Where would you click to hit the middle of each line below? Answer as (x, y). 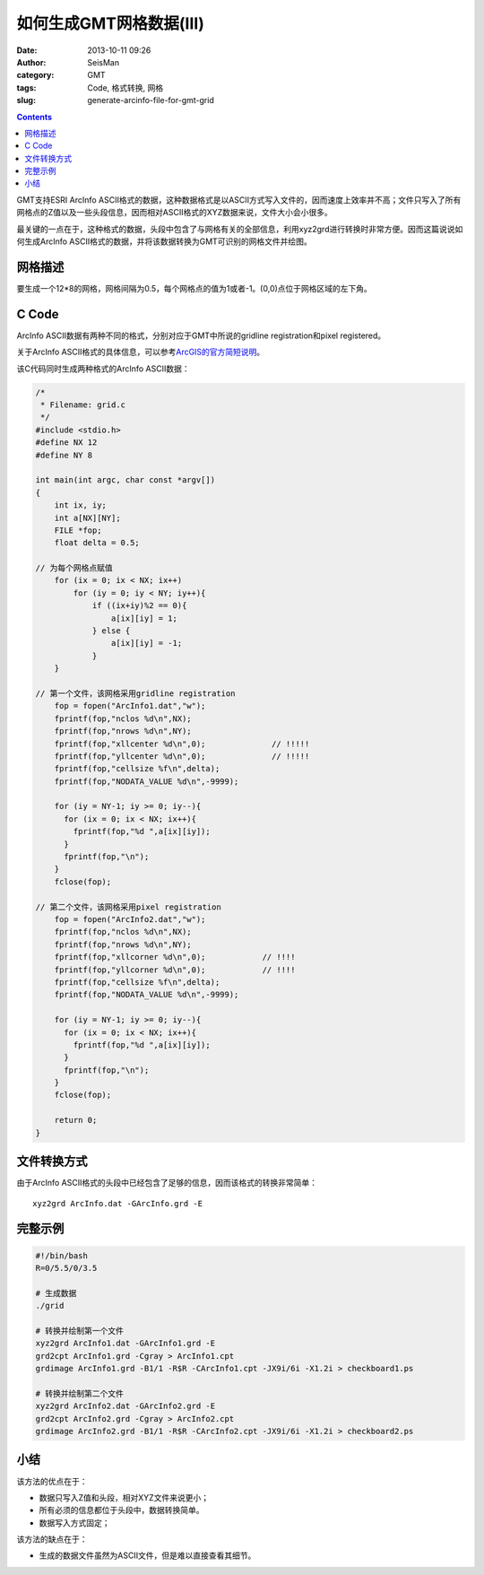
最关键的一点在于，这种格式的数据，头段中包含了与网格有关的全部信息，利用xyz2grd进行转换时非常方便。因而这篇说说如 (240, 229)
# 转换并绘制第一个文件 (80, 1331)
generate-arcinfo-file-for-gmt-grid (151, 100)
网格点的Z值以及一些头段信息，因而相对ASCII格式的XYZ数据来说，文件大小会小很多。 (175, 213)
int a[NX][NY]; (87, 518)
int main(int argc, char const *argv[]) (125, 480)
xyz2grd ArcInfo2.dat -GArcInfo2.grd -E (125, 1406)
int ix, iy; (81, 505)
